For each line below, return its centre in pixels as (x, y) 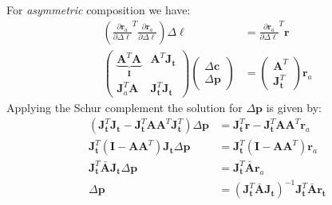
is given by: (294, 107)
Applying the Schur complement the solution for (125, 107)
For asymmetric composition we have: (99, 10)
